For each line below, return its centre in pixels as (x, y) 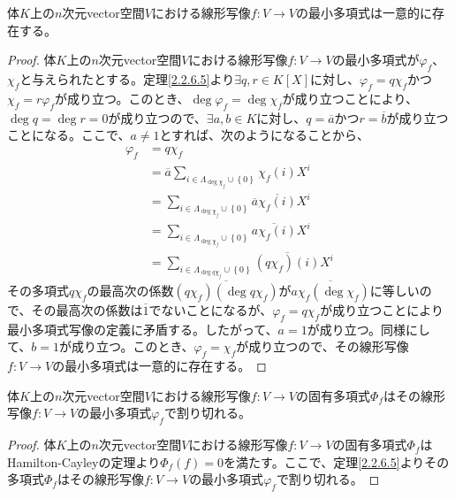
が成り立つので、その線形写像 (322, 346)
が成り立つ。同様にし (369, 329)
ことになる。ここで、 (69, 135)
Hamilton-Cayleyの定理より (84, 461)
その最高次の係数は (87, 310)
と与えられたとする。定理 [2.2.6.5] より (127, 78)
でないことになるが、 (211, 310)
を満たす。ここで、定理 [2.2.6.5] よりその (337, 461)
